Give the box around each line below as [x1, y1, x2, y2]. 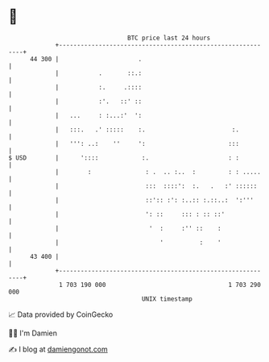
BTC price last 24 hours [127, 34, 211, 42]
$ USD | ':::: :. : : [8, 153, 240, 162]
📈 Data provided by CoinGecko [8, 310, 114, 319]
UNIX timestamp [141, 294, 193, 303]
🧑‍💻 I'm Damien [8, 328, 58, 338]
